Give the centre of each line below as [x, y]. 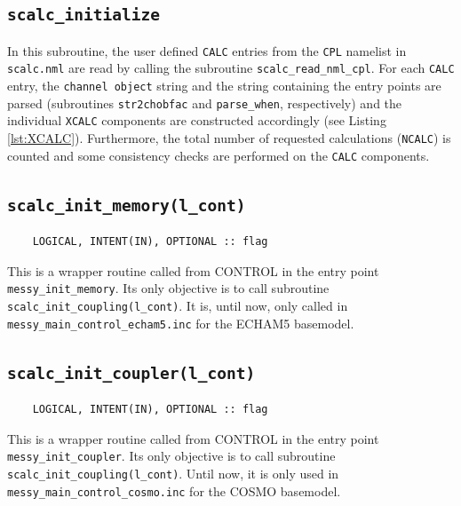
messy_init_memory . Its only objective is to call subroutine [168, 288]
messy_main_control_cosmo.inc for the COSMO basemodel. [174, 490]
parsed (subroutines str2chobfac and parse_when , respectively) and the [205, 103]
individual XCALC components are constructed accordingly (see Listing [197, 120]
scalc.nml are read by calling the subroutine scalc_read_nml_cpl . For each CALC [231, 68]
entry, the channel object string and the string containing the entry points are [224, 86]
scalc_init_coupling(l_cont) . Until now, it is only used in [173, 473]
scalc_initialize [83, 15]
